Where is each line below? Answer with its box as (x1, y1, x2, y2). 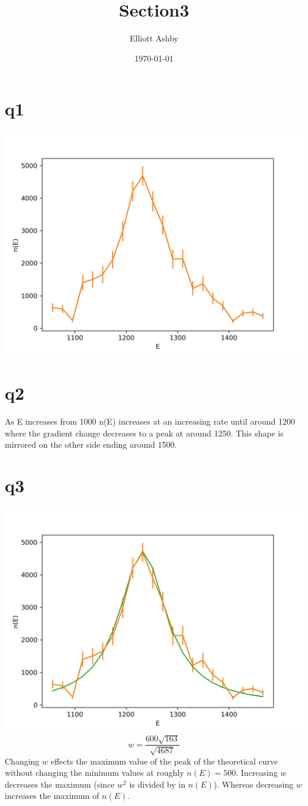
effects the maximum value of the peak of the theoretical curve (50, 754, 278, 767)
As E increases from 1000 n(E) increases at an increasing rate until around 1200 (5, 415, 295, 427)
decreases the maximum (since (5, 778, 115, 790)
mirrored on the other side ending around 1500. (5, 438, 177, 451)
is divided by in (129, 778, 185, 790)
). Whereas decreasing (213, 778, 294, 790)
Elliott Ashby (130, 32, 178, 44)
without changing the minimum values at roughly (5, 766, 184, 779)
